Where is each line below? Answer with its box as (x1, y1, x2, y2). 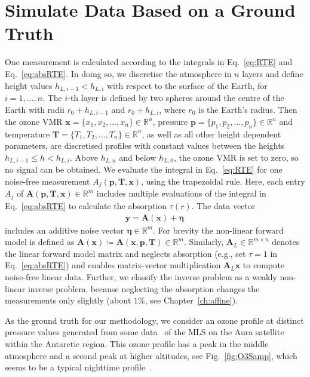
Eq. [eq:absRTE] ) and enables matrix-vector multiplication (5, 259, 221, 271)
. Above (69, 151, 99, 163)
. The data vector (191, 199, 256, 212)
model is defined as (5, 235, 75, 248)
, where (159, 103, 186, 115)
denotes (272, 235, 300, 248)
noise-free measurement (5, 175, 90, 188)
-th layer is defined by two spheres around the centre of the (67, 91, 284, 103)
